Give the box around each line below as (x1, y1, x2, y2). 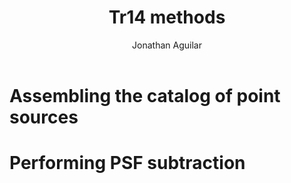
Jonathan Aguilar (132, 39, 202, 51)
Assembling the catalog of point (9, 84, 281, 107)
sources (9, 106, 79, 128)
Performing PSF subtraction (9, 152, 246, 175)
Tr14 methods (108, 6, 226, 29)
